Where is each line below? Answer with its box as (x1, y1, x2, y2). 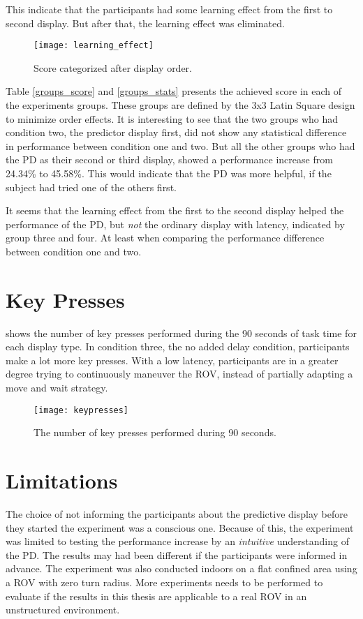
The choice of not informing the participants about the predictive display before (6, 507, 348, 521)
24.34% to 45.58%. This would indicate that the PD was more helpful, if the (6, 166, 332, 180)
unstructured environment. (6, 602, 120, 617)
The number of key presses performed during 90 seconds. (34, 425, 276, 440)
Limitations (6, 466, 118, 495)
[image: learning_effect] (34, 40, 154, 51)
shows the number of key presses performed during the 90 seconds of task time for (6, 325, 357, 340)
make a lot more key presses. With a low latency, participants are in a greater (6, 352, 339, 367)
